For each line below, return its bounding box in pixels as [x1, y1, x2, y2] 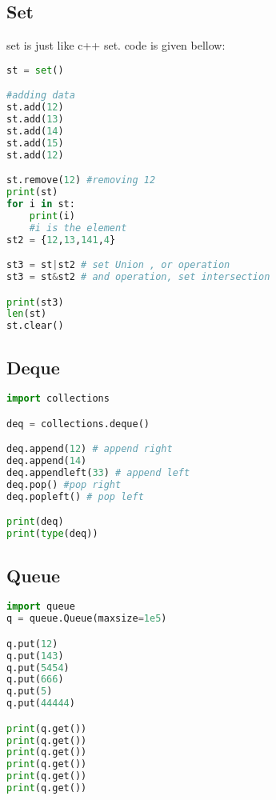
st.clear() [6, 320, 64, 332]
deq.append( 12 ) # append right [6, 443, 173, 455]
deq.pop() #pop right [6, 479, 122, 491]
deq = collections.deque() [6, 418, 150, 430]
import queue [6, 601, 75, 613]
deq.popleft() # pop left [6, 490, 144, 502]
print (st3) [6, 296, 64, 308]
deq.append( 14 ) [6, 455, 87, 467]
